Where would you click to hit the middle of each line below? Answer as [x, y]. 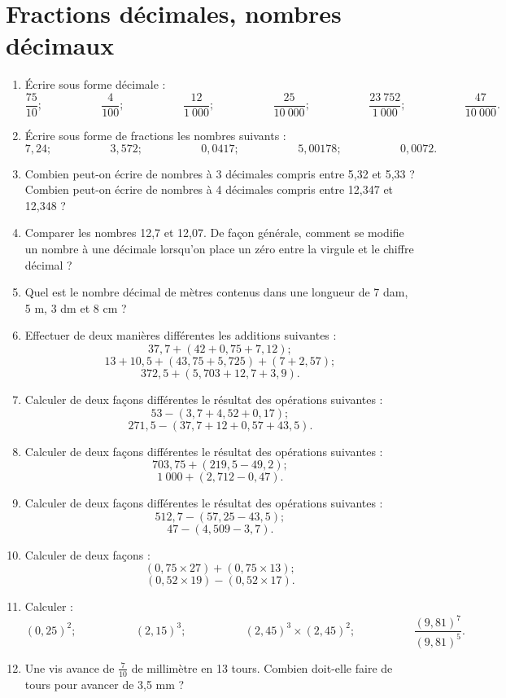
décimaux [60, 45]
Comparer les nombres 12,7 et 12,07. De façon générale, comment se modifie [214, 233]
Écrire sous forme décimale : [95, 84]
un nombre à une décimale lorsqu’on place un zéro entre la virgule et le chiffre [219, 248]
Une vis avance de [70, 667]
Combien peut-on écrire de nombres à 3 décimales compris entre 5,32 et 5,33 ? [220, 173]
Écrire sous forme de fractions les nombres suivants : [155, 135]
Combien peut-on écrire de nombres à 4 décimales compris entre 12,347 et [209, 189]
